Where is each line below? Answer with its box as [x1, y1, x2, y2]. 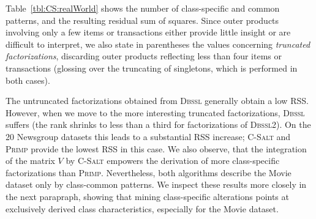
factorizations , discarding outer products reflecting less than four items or [6, 50, 282, 62]
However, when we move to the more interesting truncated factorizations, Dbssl [6, 106, 305, 119]
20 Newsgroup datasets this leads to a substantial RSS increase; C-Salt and [6, 130, 291, 143]
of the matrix [6, 154, 55, 167]
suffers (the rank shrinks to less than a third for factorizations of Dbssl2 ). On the [6, 118, 311, 131]
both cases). [6, 73, 50, 86]
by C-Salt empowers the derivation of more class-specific [66, 154, 280, 167]
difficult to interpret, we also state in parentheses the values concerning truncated [6, 37, 310, 50]
